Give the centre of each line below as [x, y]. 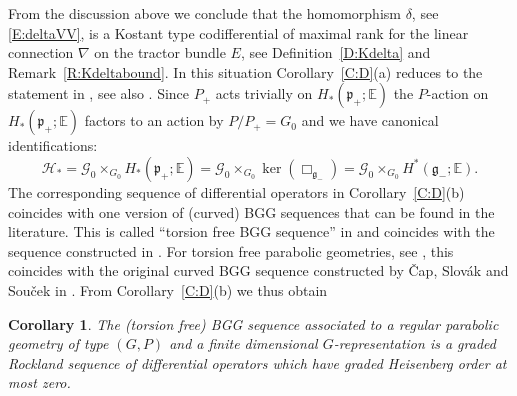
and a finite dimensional [243, 343]
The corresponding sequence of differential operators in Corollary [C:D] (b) [236, 191]
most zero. [39, 382]
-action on [457, 93]
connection [41, 52]
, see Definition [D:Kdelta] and [335, 52]
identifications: [53, 145]
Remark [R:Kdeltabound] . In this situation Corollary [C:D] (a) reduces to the [245, 71]
